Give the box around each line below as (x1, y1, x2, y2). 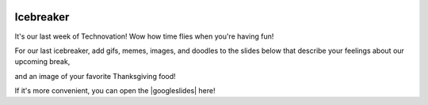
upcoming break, (14, 57, 71, 66)
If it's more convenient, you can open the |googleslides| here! (14, 86, 216, 96)
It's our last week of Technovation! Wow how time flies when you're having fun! (14, 32, 274, 41)
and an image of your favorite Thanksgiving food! (14, 71, 176, 81)
